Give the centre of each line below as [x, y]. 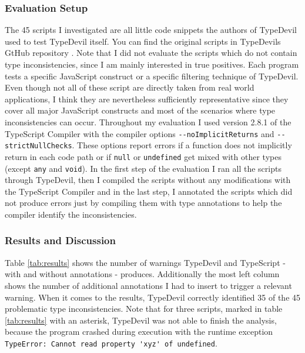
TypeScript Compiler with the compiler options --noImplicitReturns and [140, 133]
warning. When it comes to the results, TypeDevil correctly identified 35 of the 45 [153, 297]
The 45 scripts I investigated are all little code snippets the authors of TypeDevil [151, 30]
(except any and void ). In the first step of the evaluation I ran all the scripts [143, 168]
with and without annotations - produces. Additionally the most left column [142, 274]
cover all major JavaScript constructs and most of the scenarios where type [140, 110]
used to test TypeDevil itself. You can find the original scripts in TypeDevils [143, 41]
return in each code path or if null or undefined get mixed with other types [143, 156]
